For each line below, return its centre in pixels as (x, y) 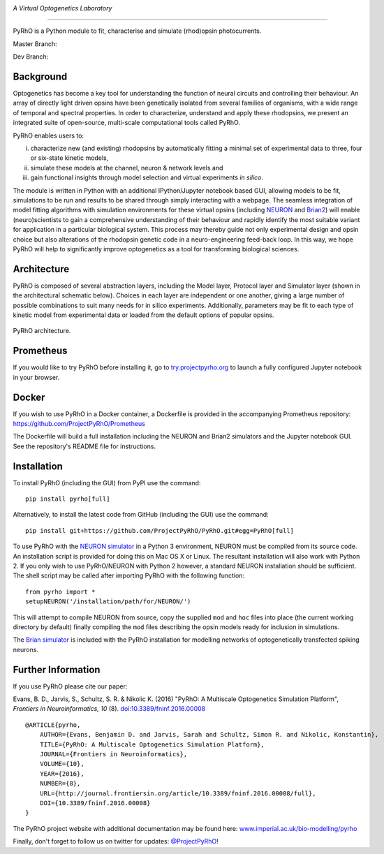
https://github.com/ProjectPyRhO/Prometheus (79, 424)
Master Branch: (35, 44)
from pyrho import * (60, 591)
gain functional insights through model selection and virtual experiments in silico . (147, 177)
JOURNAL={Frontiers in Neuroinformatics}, (113, 754)
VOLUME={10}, (62, 764)
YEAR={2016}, (62, 774)
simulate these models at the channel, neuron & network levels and (127, 168)
